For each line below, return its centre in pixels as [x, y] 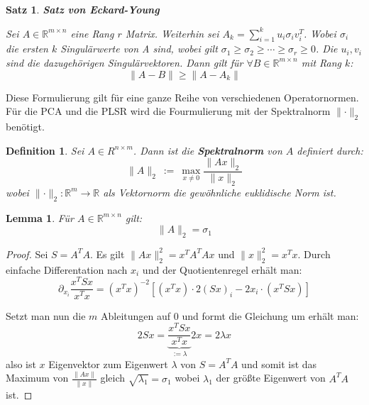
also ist [21, 364]
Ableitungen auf [136, 315]
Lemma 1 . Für [40, 217]
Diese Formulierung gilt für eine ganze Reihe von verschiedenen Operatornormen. [182, 97]
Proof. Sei [27, 254]
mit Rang [321, 62]
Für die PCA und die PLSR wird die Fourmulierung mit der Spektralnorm [168, 111]
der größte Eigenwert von [271, 378]
